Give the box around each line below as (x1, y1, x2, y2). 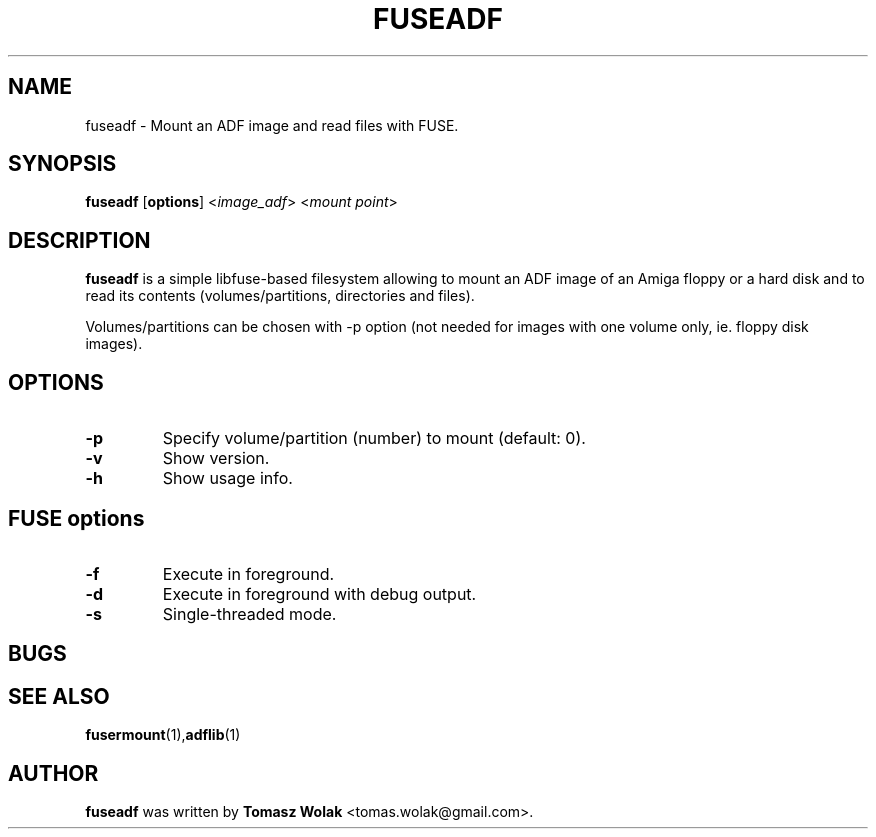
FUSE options (8, 505, 145, 531)
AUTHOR (8, 760, 99, 786)
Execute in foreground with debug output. (162, 583, 477, 604)
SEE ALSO (8, 683, 110, 709)
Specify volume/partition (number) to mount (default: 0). (162, 428, 586, 449)
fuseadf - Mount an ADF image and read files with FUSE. (85, 116, 459, 134)
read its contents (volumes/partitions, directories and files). (85, 287, 475, 305)
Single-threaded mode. (162, 603, 337, 624)
